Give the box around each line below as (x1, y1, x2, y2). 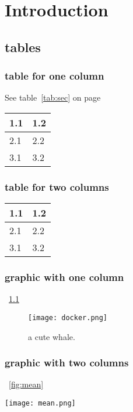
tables (5, 37, 41, 56)
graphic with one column (5, 270, 124, 284)
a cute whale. (28, 330, 75, 342)
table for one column (5, 68, 104, 83)
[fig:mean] (9, 378, 44, 390)
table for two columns (5, 179, 109, 194)
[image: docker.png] (28, 314, 108, 322)
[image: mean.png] (5, 399, 76, 408)
